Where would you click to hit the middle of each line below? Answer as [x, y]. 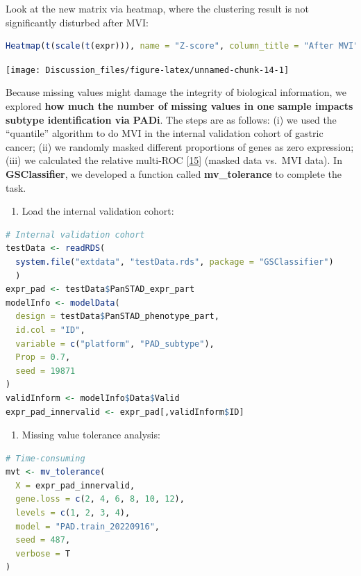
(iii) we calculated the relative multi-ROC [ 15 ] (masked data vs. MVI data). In [174, 160]
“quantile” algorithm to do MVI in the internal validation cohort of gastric [165, 133]
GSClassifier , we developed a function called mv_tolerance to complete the [174, 174]
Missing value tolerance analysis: [91, 435]
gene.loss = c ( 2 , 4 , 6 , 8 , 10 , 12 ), [100, 499]
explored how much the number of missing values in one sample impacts [179, 106]
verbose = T [43, 553]
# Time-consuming [45, 458]
